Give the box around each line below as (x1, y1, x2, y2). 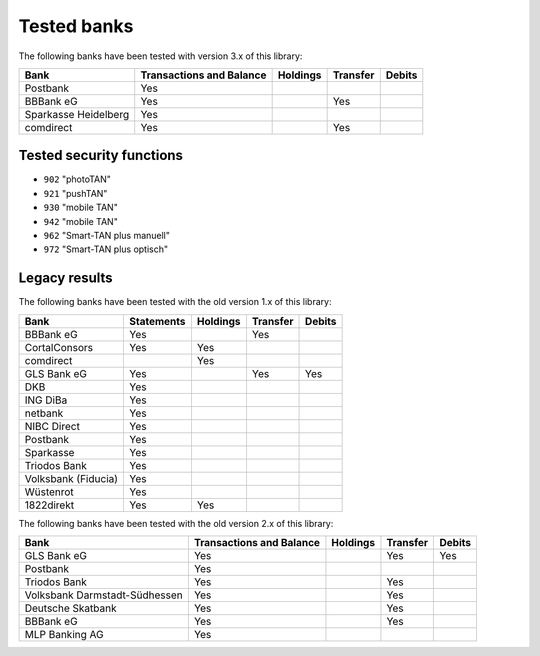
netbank (24, 406, 64, 420)
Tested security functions (18, 147, 184, 164)
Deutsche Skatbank (24, 601, 117, 615)
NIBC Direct (24, 419, 80, 433)
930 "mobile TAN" (43, 201, 119, 214)
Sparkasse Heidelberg (24, 107, 130, 121)
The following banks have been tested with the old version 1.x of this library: (18, 296, 332, 308)
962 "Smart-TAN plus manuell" (43, 230, 170, 242)
